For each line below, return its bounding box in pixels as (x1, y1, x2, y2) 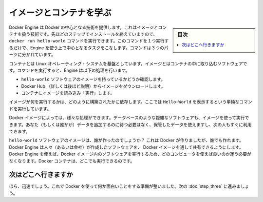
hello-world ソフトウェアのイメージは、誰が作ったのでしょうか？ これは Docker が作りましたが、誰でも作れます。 (9, 137, 244, 143)
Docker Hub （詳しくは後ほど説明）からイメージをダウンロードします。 (21, 83, 166, 89)
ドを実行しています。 (9, 105, 52, 112)
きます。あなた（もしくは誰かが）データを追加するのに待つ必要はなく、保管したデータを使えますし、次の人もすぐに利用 (9, 121, 252, 127)
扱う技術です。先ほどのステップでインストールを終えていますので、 (21, 31, 158, 37)
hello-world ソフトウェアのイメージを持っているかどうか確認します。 (21, 76, 166, 82)
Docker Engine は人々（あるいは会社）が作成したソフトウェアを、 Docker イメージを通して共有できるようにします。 (9, 144, 244, 150)
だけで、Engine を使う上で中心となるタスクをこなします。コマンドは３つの (13, 44, 164, 51)
